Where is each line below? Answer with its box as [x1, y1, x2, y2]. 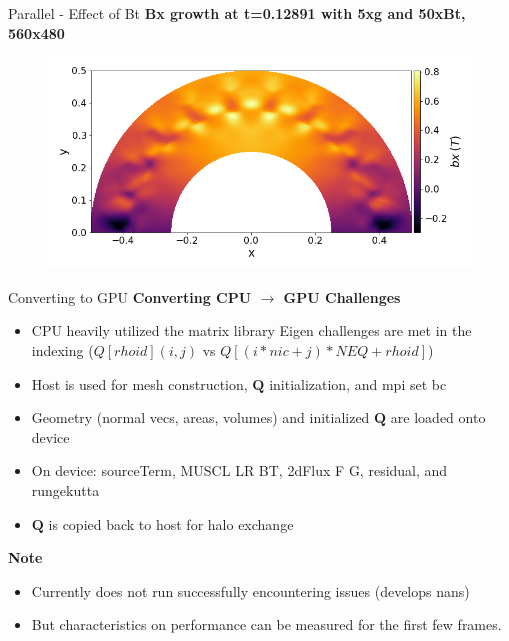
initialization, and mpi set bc [269, 373, 447, 394]
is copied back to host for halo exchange [48, 513, 294, 534]
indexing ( [31, 339, 94, 360]
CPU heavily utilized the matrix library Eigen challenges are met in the [31, 320, 472, 341]
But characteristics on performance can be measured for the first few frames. [31, 614, 502, 635]
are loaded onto [390, 407, 486, 428]
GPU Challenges [283, 286, 401, 307]
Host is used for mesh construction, [31, 373, 248, 394]
